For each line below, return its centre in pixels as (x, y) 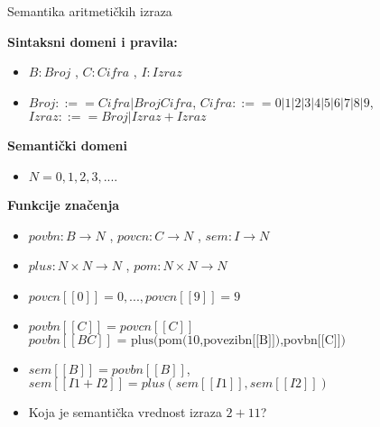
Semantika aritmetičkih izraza (90, 11)
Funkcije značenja (64, 204)
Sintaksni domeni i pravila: (93, 41)
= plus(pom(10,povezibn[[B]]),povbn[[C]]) (231, 340)
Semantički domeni (68, 145)
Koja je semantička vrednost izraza (125, 412)
